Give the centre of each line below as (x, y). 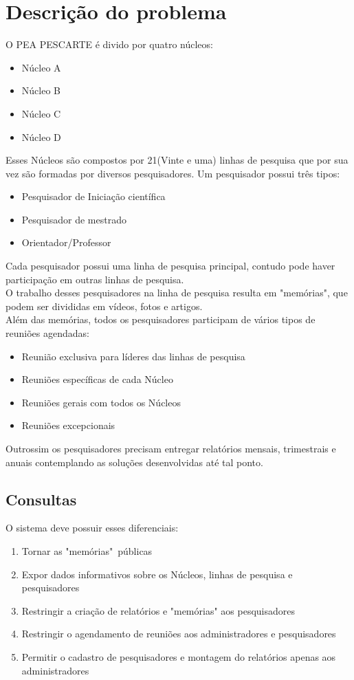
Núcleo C (41, 113)
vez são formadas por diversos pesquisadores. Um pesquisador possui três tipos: (173, 173)
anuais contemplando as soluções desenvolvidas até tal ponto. (134, 462)
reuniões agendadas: (47, 333)
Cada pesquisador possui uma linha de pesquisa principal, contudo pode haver (170, 266)
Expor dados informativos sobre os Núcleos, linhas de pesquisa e (157, 574)
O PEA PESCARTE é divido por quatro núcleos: (109, 44)
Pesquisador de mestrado (74, 219)
